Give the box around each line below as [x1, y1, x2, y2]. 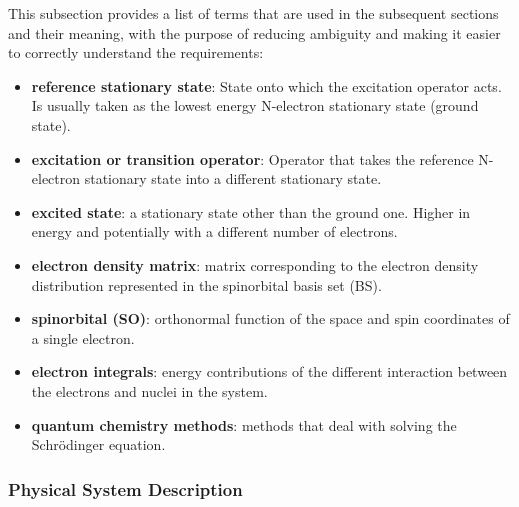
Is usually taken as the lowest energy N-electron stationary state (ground [31, 95, 479, 116]
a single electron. [31, 327, 135, 348]
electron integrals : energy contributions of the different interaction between [31, 361, 508, 382]
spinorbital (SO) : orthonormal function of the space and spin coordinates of [31, 308, 510, 329]
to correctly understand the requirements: [8, 42, 264, 63]
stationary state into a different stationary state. [84, 168, 382, 189]
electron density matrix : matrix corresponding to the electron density [31, 254, 479, 275]
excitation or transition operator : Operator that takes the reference [31, 148, 474, 169]
